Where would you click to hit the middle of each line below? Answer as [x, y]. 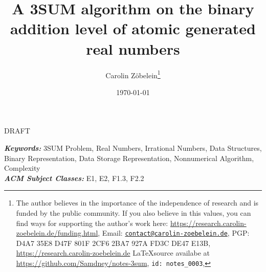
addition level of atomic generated [133, 28]
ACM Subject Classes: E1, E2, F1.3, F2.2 [74, 178]
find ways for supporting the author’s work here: [92, 223]
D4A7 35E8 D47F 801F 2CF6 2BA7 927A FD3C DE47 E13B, [113, 243]
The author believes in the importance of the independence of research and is [137, 203]
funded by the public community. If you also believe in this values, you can [134, 212]
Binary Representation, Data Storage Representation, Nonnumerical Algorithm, [129, 158]
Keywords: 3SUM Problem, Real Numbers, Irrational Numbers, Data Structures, [133, 148]
